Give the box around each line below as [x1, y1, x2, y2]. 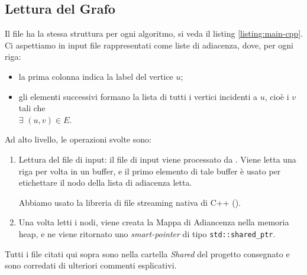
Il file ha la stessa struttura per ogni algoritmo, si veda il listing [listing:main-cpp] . [5, 27, 303, 40]
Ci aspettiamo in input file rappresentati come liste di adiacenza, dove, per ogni [5, 38, 294, 51]
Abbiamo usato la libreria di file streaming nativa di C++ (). [18, 196, 241, 208]
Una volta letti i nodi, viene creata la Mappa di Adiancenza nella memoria [18, 216, 289, 228]
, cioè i [264, 90, 289, 102]
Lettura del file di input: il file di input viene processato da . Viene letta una [18, 153, 296, 165]
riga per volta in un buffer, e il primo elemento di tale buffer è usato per [18, 164, 281, 177]
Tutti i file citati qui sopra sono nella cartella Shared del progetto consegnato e [5, 247, 290, 260]
